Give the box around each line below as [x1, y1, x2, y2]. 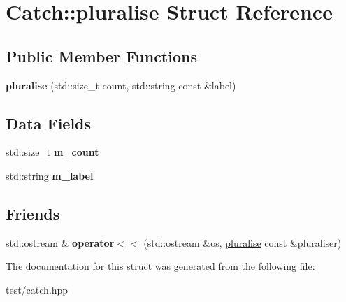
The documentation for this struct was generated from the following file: [6, 259, 315, 273]
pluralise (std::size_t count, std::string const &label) [6, 78, 236, 92]
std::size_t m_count [6, 145, 99, 159]
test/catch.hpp [6, 282, 69, 296]
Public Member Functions [6, 45, 197, 66]
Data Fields [6, 112, 92, 134]
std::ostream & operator [6, 235, 115, 250]
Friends [6, 202, 60, 224]
